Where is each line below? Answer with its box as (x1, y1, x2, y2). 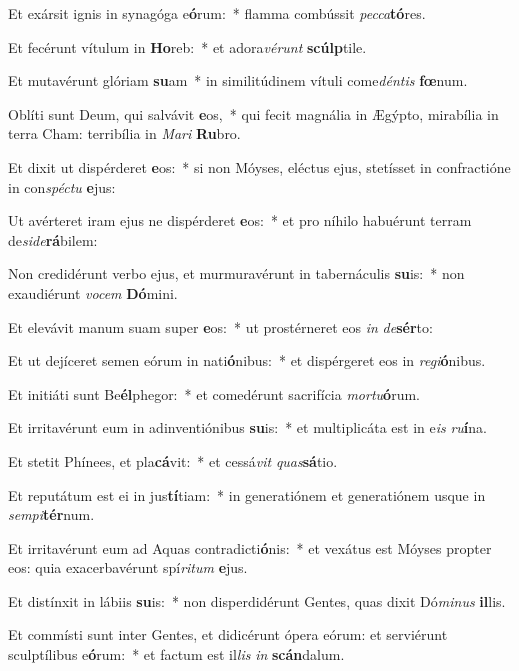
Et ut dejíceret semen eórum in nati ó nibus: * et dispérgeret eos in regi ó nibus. (8, 350, 486, 371)
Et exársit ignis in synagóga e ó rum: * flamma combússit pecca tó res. (8, 3, 426, 23)
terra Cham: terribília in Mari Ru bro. (8, 123, 241, 144)
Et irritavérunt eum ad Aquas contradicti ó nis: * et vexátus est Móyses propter (8, 537, 492, 558)
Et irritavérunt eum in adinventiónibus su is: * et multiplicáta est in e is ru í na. (8, 417, 488, 438)
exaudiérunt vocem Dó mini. (8, 282, 178, 303)
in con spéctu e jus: (8, 176, 116, 197)
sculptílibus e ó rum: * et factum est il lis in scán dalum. (8, 644, 345, 665)
